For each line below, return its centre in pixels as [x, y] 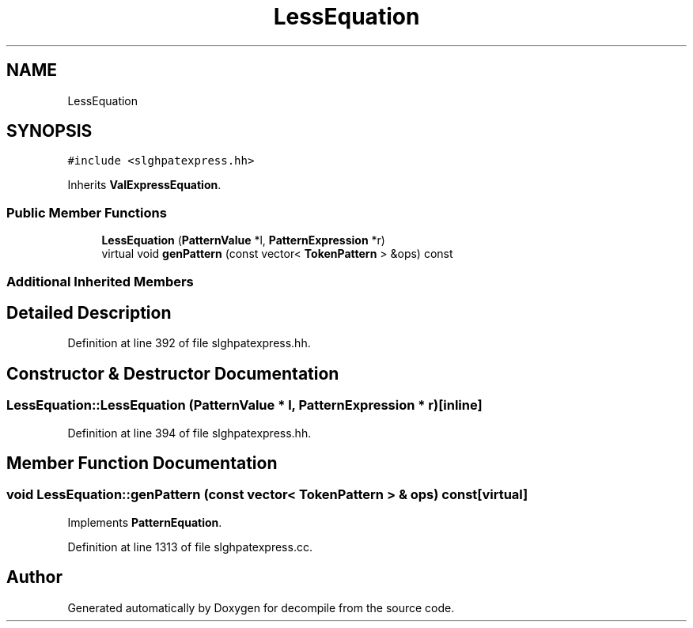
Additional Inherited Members [100, 281]
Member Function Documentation [142, 463]
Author [34, 577]
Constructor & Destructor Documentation [173, 373]
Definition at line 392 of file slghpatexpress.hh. [189, 343]
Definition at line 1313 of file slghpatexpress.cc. [190, 547]
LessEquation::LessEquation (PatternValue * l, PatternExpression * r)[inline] [244, 405]
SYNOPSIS [49, 131]
